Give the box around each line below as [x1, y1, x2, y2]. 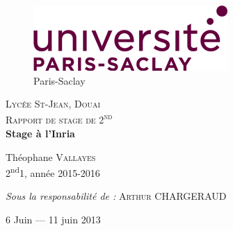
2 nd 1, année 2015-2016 [6, 164, 100, 180]
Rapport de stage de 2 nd [6, 110, 113, 127]
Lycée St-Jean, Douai [6, 96, 101, 111]
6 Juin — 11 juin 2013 [6, 212, 101, 227]
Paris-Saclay [33, 73, 86, 87]
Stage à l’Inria [6, 126, 75, 141]
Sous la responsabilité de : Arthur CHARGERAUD [6, 189, 227, 203]
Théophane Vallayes [6, 149, 96, 164]
